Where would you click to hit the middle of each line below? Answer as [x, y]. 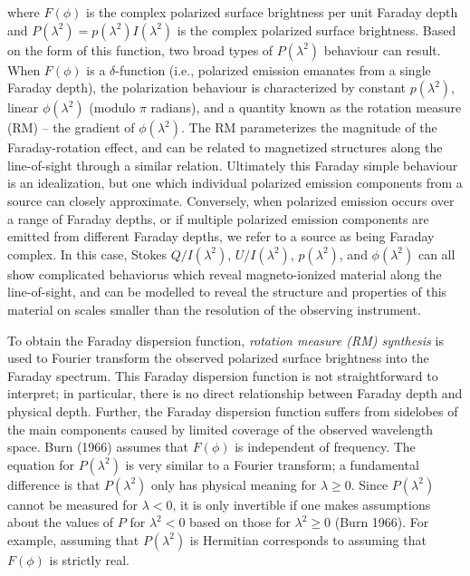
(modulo [112, 107]
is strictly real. [90, 559]
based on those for [240, 522]
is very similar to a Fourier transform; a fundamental [272, 464]
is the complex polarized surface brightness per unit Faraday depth [272, 12]
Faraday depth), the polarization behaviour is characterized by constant [207, 88]
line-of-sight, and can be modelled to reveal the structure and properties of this [227, 292]
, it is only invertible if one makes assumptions [302, 504]
